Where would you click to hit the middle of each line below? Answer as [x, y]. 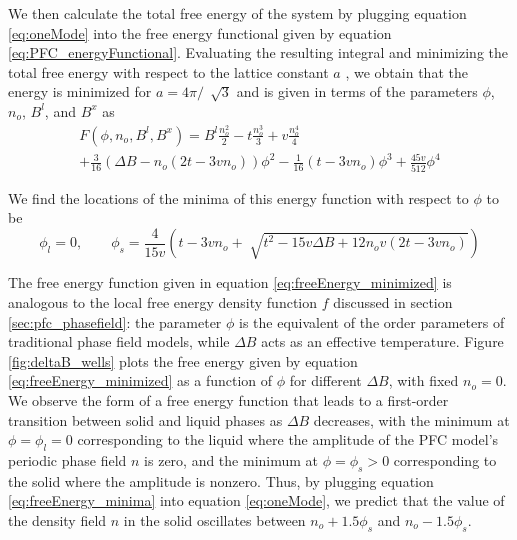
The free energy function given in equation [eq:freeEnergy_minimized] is [230, 282]
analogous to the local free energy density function [163, 301]
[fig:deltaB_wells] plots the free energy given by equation [183, 360]
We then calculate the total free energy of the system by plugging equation [237, 13]
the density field [57, 519]
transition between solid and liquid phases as [145, 419]
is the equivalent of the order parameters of [372, 321]
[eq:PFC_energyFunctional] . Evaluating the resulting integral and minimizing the [258, 52]
